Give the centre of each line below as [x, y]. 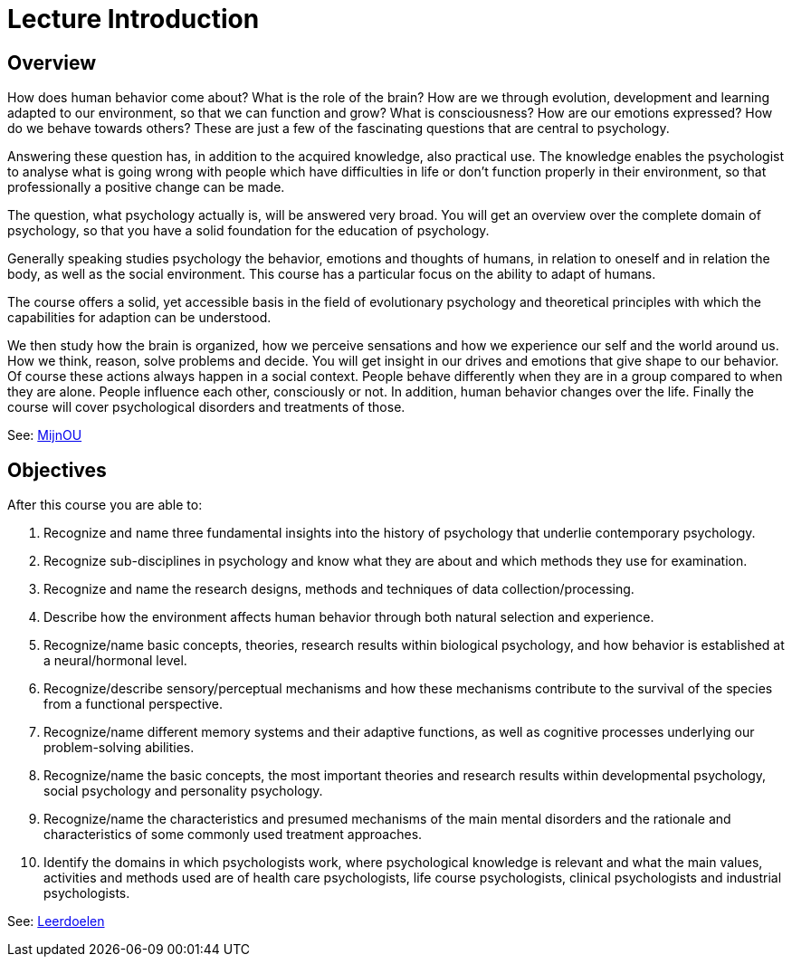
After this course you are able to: [105, 505]
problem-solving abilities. [119, 748]
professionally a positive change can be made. [146, 187]
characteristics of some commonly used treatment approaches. [233, 835]
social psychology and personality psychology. [183, 791]
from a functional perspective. [134, 704]
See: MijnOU [45, 435]
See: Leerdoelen [56, 921]
